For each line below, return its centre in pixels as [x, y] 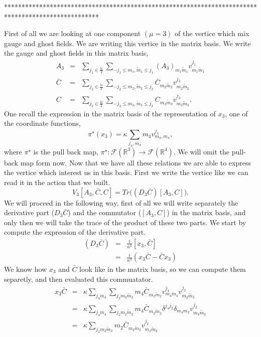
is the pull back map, [66, 151]
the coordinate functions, [42, 123]
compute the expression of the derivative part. [75, 232]
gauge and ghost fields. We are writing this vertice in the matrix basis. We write [127, 43]
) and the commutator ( [105, 212]
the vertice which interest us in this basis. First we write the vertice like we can [126, 172]
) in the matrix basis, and [206, 212]
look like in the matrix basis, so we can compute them [163, 269]
